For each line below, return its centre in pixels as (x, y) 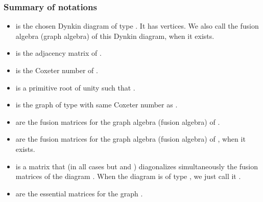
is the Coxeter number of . (57, 70)
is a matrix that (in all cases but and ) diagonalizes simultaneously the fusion (137, 166)
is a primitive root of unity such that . (75, 87)
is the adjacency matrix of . (58, 53)
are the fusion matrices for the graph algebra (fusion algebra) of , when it (130, 139)
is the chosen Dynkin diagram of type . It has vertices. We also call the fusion (137, 26)
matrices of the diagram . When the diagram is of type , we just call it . (128, 176)
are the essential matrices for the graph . (79, 193)
